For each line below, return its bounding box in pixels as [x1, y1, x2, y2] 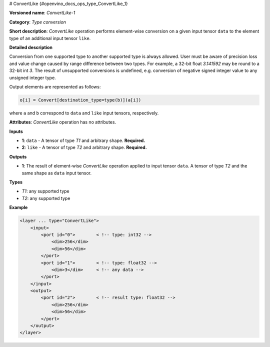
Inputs [9, 128, 23, 134]
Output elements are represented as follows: [9, 83, 101, 89]
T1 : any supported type [21, 188, 69, 194]
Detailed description [9, 44, 52, 50]
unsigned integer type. [9, 74, 56, 80]
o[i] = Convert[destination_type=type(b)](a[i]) [19, 97, 141, 102]
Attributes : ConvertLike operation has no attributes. [9, 119, 116, 125]
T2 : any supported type [21, 195, 70, 201]
